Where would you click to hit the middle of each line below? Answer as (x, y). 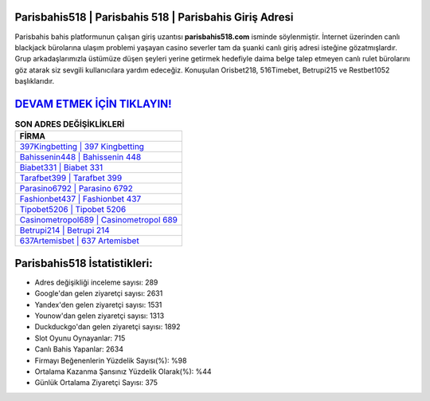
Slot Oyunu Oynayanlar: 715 (80, 338)
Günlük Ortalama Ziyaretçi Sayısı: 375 (96, 383)
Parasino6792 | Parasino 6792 (76, 189)
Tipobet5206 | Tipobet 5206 (73, 210)
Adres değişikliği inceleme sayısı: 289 (96, 282)
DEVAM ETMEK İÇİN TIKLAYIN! (93, 104)
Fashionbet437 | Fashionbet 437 (80, 199)
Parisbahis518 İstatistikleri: (84, 263)
